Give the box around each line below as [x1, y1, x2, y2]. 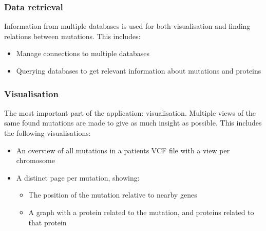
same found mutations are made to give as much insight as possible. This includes [4, 117, 262, 128]
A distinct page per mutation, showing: [16, 172, 140, 183]
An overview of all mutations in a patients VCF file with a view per [16, 145, 230, 155]
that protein [28, 217, 67, 227]
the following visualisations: [4, 128, 91, 138]
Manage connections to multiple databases [16, 48, 150, 59]
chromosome [16, 155, 55, 166]
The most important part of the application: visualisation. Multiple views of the [4, 107, 256, 118]
